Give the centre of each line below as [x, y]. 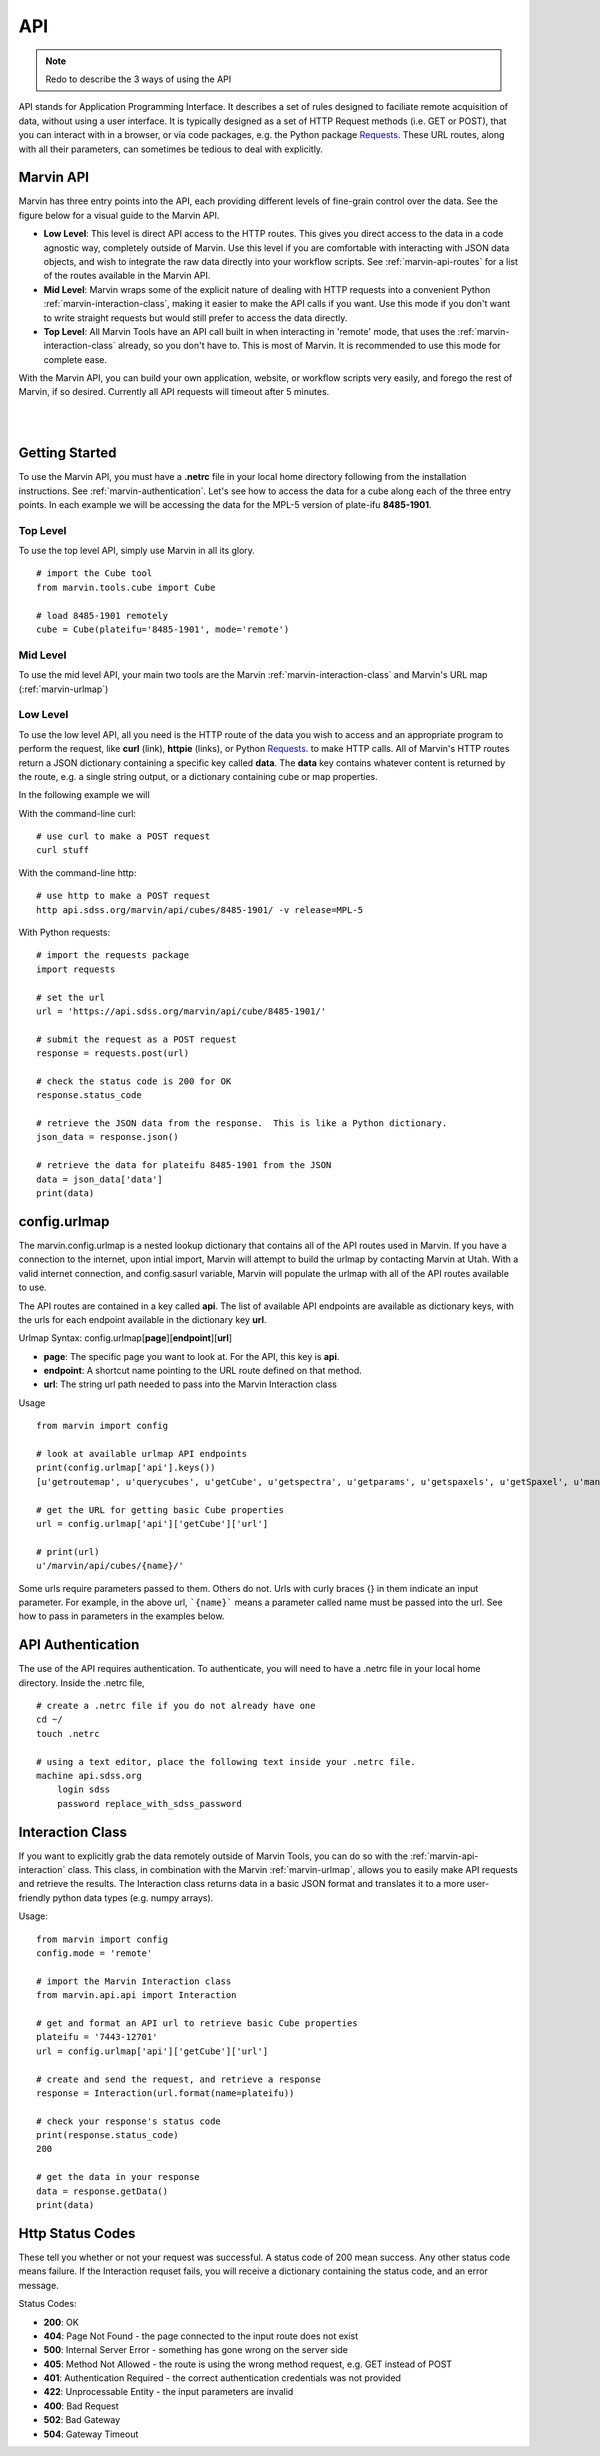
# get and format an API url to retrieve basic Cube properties [197, 2023]
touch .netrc [68, 1733]
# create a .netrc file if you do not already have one [176, 1706]
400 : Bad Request [81, 2406]
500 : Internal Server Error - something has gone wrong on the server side [196, 2350]
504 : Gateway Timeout [91, 2434]
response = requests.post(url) [113, 1053]
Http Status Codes [77, 2233]
